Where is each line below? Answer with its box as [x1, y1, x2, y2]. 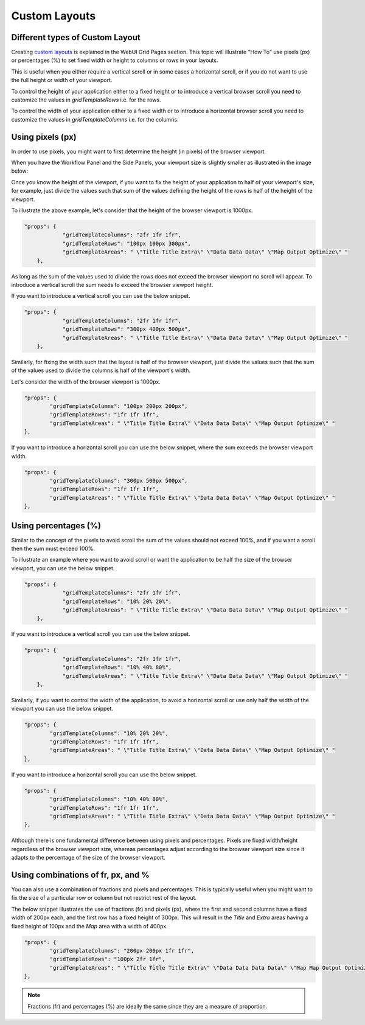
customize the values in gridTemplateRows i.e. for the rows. [11, 96, 161, 103]
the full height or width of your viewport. [11, 77, 113, 84]
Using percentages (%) [11, 520, 102, 531]
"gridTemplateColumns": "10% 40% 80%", [49, 796, 169, 802]
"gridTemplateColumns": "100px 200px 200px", [49, 403, 188, 410]
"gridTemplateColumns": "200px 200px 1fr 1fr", [49, 947, 195, 954]
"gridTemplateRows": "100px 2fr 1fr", [49, 956, 165, 963]
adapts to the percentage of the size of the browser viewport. [11, 854, 165, 861]
